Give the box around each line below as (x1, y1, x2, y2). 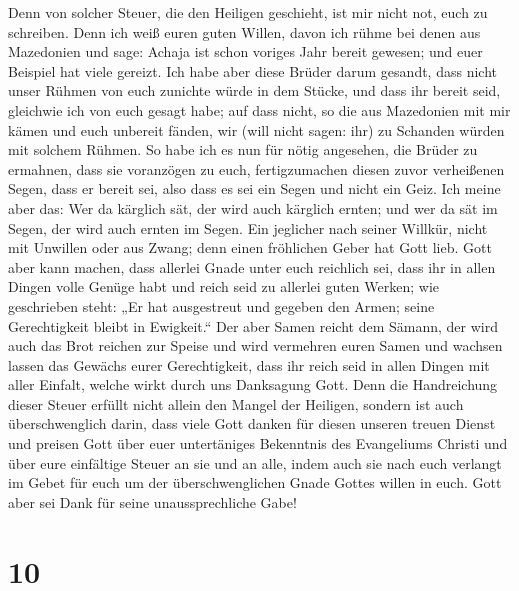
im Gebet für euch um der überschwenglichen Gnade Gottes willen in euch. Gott (8, 472, 502, 493)
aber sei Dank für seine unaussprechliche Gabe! (8, 491, 297, 512)
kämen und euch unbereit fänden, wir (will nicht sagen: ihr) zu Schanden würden (8, 119, 505, 140)
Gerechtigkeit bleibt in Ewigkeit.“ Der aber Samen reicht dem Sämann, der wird (8, 315, 498, 336)
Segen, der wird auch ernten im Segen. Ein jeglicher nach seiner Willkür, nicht (8, 217, 488, 238)
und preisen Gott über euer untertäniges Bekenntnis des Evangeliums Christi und (8, 433, 508, 454)
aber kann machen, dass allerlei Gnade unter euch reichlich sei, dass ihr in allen (8, 256, 496, 277)
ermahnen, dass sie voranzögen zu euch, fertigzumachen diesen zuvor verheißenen (8, 158, 505, 179)
